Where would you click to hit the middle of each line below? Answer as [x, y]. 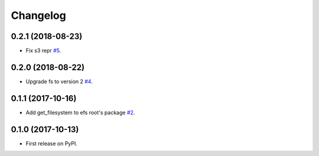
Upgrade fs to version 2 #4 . [59, 81]
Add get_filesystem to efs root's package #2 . [80, 112]
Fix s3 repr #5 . [43, 51]
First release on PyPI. [52, 143]
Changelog [38, 15]
